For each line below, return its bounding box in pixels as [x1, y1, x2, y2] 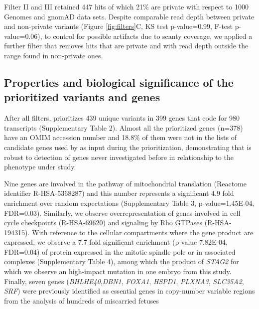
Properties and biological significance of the [4, 74, 234, 90]
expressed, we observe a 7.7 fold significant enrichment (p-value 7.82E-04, [4, 237, 228, 247]
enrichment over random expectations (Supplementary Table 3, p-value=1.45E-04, [4, 197, 255, 208]
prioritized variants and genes [4, 89, 160, 105]
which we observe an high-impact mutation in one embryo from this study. [4, 266, 232, 277]
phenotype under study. [4, 161, 76, 172]
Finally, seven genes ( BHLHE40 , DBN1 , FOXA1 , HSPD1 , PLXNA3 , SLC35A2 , [4, 276, 244, 286]
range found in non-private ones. [4, 50, 103, 60]
